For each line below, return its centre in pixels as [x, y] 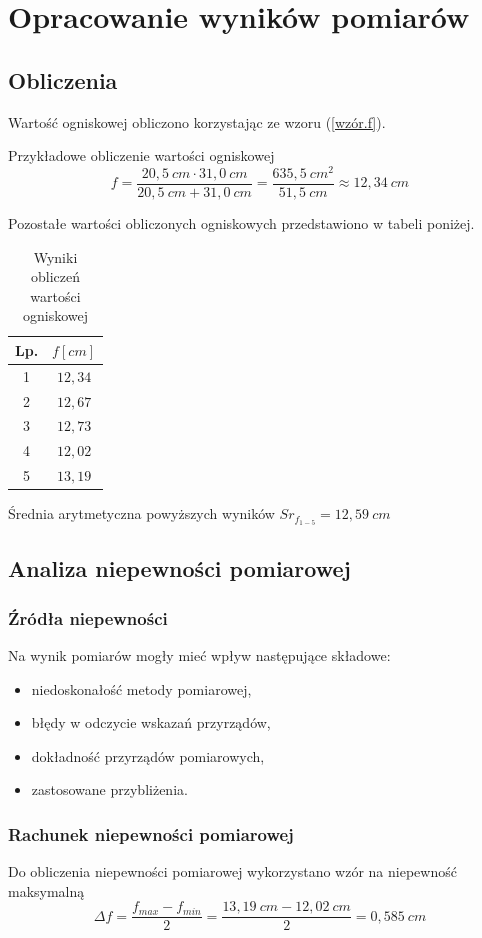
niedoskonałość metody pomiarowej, [141, 688]
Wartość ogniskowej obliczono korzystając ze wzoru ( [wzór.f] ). [197, 121]
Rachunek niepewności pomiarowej [151, 833]
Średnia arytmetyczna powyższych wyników [141, 513]
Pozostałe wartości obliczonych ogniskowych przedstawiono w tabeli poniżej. [241, 222]
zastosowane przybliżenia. [109, 789]
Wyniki [55, 256]
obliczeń [55, 276]
